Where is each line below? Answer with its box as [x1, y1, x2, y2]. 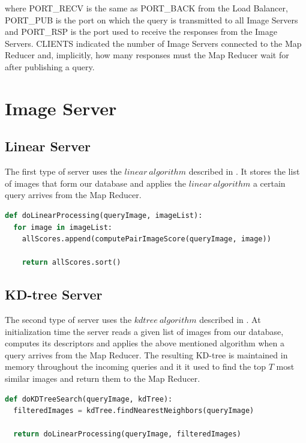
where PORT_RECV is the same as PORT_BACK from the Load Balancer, [5, 2, 288, 14]
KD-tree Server [5, 285, 103, 304]
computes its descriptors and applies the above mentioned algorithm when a [5, 337, 284, 349]
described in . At [199, 313, 261, 326]
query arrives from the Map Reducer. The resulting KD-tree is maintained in [5, 348, 288, 361]
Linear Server [5, 137, 91, 155]
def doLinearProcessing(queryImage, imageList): [5, 211, 203, 220]
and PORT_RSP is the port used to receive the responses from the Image [5, 25, 277, 38]
